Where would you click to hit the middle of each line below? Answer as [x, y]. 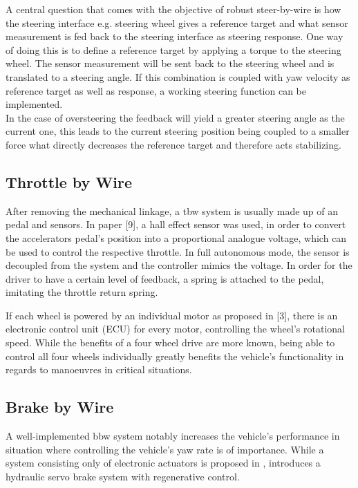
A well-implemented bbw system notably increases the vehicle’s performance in [173, 436]
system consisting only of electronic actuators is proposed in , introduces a [163, 463]
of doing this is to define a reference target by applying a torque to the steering [173, 49]
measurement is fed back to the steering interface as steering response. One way [175, 36]
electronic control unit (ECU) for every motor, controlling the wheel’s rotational [175, 329]
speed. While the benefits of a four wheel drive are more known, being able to [170, 342]
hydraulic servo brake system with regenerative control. [123, 476]
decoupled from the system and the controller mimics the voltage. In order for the [179, 265]
